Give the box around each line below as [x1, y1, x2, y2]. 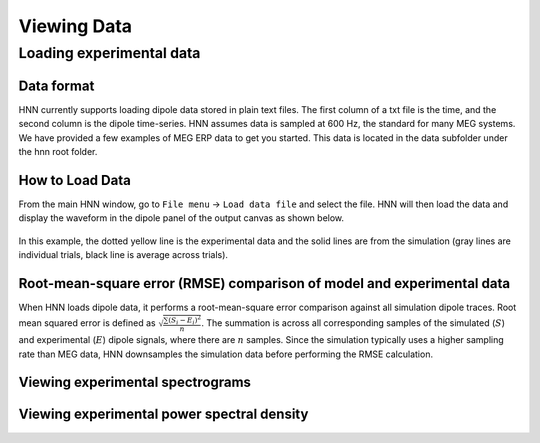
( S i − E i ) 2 [168, 314, 202, 327]
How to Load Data [18, 171, 132, 189]
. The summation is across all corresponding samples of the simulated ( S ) [201, 317, 505, 329]
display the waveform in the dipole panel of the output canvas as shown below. [18, 212, 345, 224]
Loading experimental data [18, 44, 201, 62]
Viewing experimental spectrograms [18, 374, 252, 391]
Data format [18, 77, 95, 94]
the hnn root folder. [18, 145, 98, 157]
